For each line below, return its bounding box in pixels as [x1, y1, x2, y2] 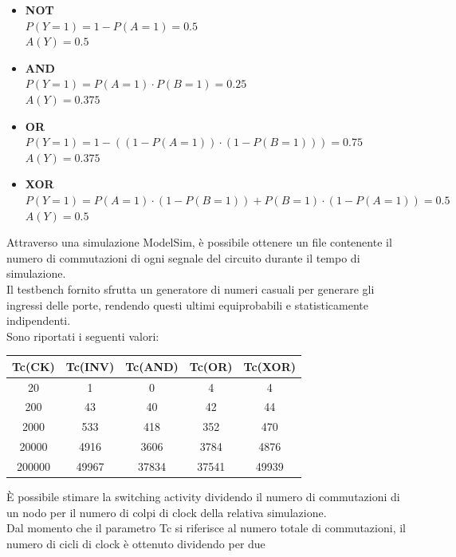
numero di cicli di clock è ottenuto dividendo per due [6, 535, 265, 551]
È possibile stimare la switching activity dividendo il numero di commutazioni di [6, 488, 400, 505]
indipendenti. [6, 312, 71, 329]
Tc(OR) [189, 358, 233, 374]
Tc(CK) [12, 358, 55, 374]
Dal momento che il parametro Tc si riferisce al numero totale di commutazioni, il [6, 519, 406, 536]
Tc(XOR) [243, 358, 296, 374]
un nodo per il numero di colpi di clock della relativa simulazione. [6, 504, 327, 520]
